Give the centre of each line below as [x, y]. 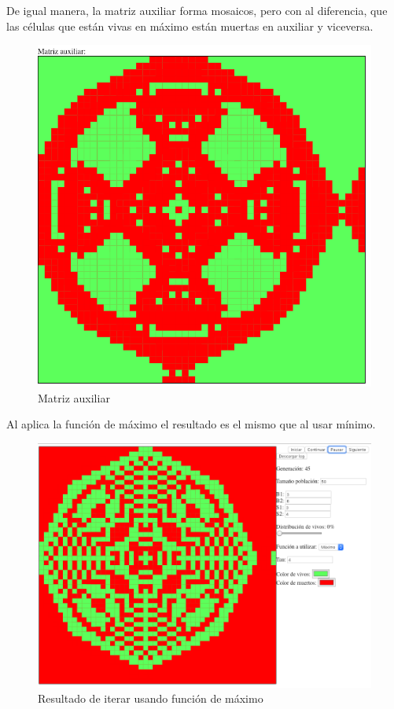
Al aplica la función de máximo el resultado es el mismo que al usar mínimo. [191, 424]
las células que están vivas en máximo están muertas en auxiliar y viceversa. [190, 26]
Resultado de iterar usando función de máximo [151, 698]
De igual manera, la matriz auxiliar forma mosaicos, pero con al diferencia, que [197, 10]
